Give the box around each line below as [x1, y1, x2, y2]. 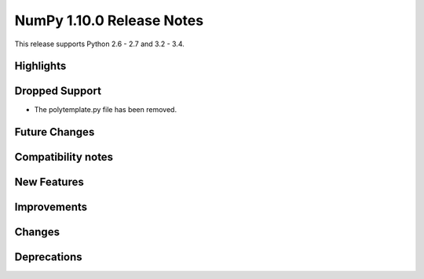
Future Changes [14, 125, 95, 139]
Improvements [14, 201, 88, 214]
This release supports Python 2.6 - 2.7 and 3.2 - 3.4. [14, 39, 185, 49]
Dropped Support [14, 85, 102, 98]
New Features [14, 176, 84, 189]
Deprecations [14, 251, 82, 264]
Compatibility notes [14, 150, 114, 164]
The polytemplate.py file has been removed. [34, 105, 177, 114]
